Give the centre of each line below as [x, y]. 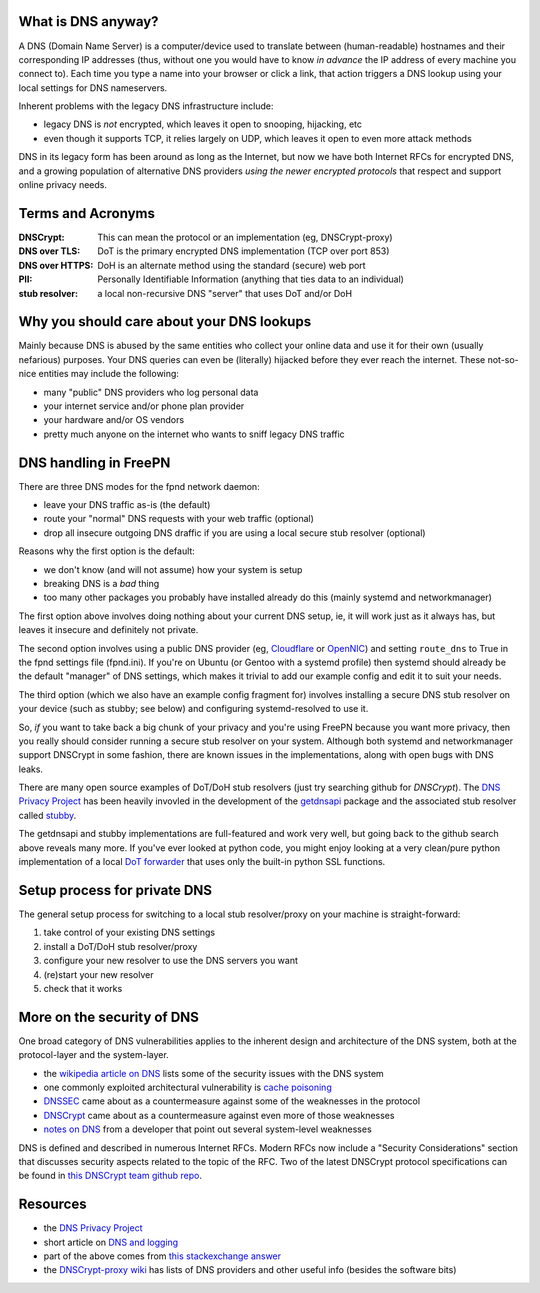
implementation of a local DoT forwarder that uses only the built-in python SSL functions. [202, 862]
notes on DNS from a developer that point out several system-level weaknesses [207, 1129]
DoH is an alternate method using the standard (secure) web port [231, 265]
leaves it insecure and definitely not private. [108, 630]
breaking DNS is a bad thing [101, 583]
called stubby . [47, 815]
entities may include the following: [109, 374]
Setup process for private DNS [115, 890]
